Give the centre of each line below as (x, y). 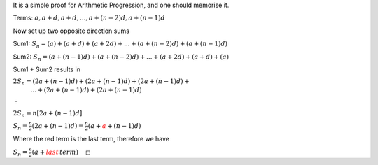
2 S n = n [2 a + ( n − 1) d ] (48, 114)
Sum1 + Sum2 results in (47, 69)
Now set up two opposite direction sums (71, 31)
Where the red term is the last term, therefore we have (91, 139)
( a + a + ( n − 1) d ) (114, 125)
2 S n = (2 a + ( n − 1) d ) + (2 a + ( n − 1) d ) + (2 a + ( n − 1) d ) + (101, 82)
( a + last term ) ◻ (61, 152)
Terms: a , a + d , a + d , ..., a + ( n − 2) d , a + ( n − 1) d (89, 18)
